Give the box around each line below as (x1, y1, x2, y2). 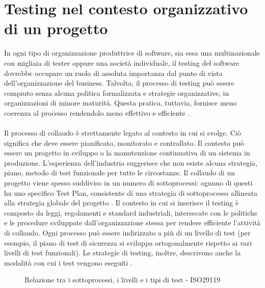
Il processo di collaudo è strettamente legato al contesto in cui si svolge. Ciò (4, 127, 241, 138)
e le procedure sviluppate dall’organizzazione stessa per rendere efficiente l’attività (4, 217, 261, 228)
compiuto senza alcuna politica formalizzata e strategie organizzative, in (4, 87, 229, 98)
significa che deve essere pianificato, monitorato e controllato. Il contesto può (4, 137, 244, 148)
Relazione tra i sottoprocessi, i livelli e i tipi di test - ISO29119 (24, 274, 220, 285)
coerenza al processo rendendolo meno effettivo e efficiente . (4, 107, 190, 118)
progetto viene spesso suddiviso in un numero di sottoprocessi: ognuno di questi (4, 177, 253, 188)
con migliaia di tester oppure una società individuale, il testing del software (4, 57, 240, 68)
